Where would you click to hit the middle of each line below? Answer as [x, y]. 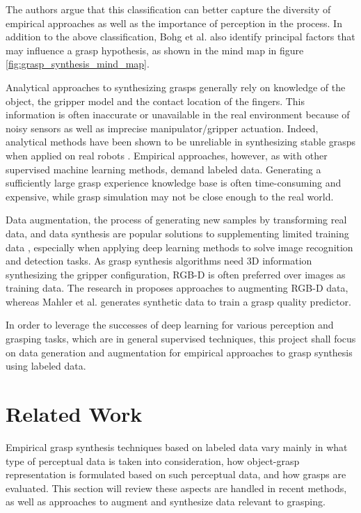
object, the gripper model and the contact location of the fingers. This [155, 101]
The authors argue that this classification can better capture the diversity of [168, 9]
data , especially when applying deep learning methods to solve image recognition [179, 247]
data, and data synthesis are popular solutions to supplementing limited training [177, 233]
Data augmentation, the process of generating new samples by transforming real [176, 220]
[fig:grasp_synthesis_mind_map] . [78, 64]
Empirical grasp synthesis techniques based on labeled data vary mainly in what [177, 447]
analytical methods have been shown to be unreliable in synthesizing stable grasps [181, 142]
